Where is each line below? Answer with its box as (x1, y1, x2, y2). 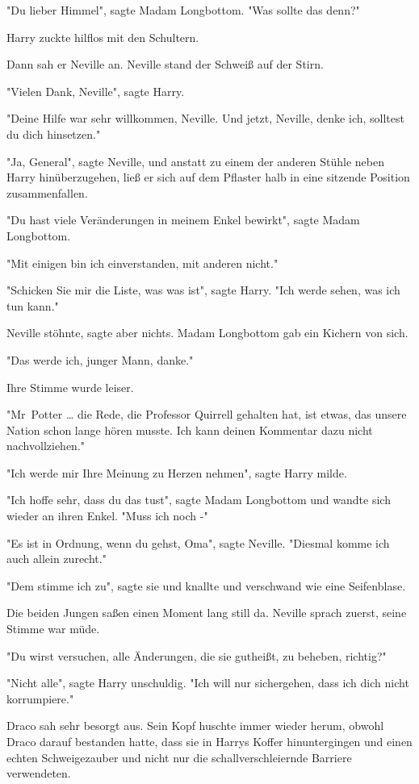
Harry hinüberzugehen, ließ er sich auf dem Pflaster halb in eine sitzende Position (6, 169, 410, 186)
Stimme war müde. (6, 620, 100, 637)
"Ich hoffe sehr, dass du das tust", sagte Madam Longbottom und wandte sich (6, 491, 391, 508)
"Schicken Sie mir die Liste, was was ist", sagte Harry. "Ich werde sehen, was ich (6, 281, 400, 298)
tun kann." (6, 297, 59, 314)
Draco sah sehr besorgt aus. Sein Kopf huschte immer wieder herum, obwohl (6, 717, 384, 734)
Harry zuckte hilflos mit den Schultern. (6, 28, 199, 45)
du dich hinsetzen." (6, 125, 101, 142)
